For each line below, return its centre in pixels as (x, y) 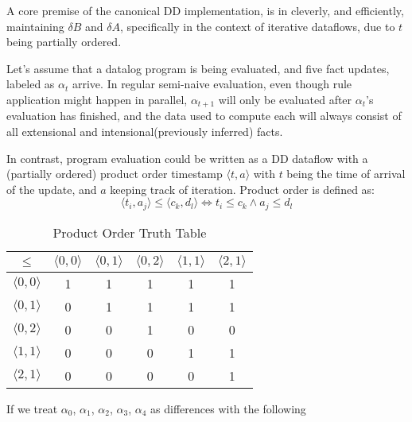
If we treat (32, 408)
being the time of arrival (346, 174)
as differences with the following (228, 408)
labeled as (31, 84)
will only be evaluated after (285, 99)
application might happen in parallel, (97, 99)
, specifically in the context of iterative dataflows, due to (257, 26)
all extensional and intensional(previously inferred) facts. (145, 132)
